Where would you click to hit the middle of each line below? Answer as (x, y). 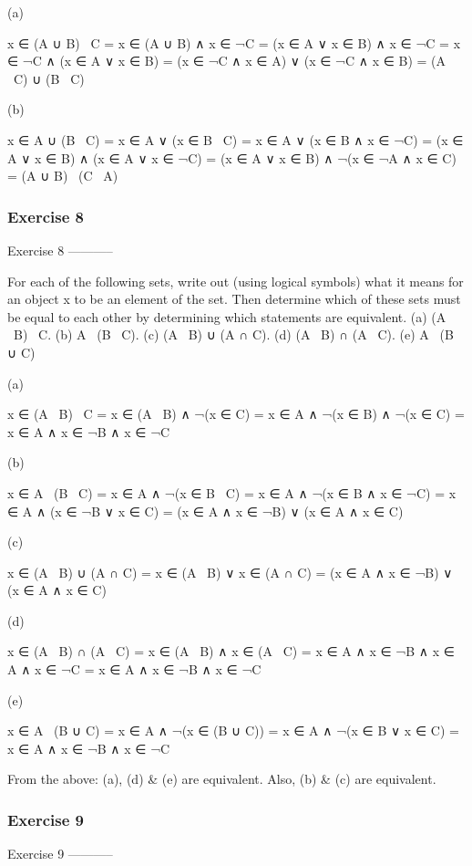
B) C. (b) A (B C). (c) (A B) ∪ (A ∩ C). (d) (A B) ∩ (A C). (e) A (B (233, 334)
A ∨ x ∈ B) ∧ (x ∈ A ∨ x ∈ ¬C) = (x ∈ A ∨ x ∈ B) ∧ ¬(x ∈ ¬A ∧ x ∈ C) (232, 157)
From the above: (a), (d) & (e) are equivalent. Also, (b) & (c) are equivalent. (222, 779)
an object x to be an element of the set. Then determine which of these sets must (234, 299)
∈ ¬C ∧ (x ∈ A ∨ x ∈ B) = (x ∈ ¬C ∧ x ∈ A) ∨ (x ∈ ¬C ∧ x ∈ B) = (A (227, 61)
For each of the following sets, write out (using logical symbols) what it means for (236, 281)
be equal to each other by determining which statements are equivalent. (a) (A (227, 316)
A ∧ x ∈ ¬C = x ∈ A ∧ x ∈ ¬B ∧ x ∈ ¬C (134, 669)
